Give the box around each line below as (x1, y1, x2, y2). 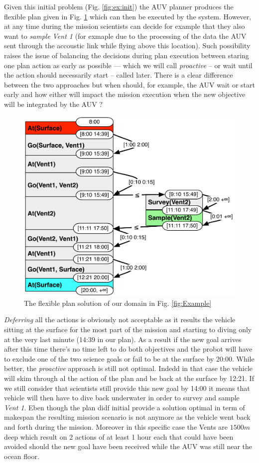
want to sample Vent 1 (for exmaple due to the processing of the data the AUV (4, 30, 247, 41)
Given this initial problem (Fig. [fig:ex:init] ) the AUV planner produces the (4, 1, 234, 11)
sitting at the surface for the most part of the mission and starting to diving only (4, 324, 252, 335)
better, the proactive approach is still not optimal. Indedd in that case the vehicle (4, 363, 253, 373)
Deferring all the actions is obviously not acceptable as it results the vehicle (4, 314, 236, 325)
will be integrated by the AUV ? (4, 98, 103, 109)
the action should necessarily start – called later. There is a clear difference (4, 70, 233, 80)
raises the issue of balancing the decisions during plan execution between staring (4, 50, 249, 60)
